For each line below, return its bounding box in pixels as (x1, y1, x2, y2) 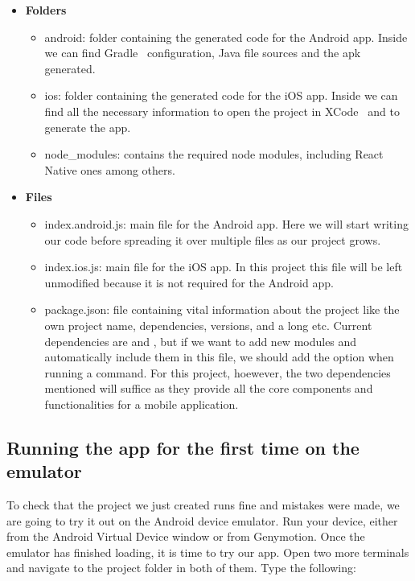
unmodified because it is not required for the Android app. (44, 274, 334, 290)
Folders (25, 2, 67, 18)
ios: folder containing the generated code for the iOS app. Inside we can (44, 87, 398, 104)
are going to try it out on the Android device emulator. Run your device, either (6, 512, 398, 529)
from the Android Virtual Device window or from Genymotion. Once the (6, 528, 365, 545)
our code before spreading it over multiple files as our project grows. (44, 231, 381, 248)
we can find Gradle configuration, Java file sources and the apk (44, 44, 361, 61)
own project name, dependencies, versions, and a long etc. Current (44, 316, 372, 333)
